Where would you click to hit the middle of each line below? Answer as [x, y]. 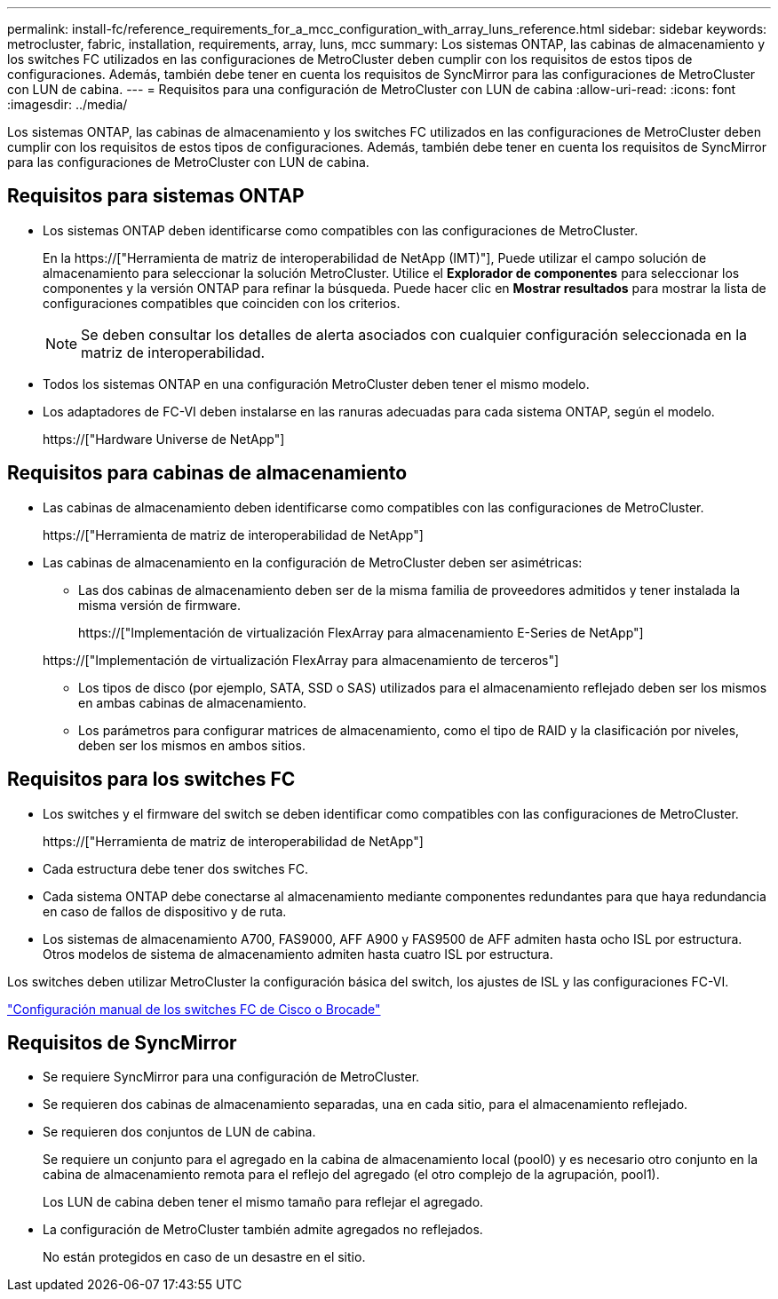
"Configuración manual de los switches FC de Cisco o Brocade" [194, 1009]
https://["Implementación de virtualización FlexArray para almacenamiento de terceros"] [301, 660]
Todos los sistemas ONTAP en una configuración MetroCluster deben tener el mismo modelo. [316, 384]
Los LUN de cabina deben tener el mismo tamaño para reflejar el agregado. [263, 1202]
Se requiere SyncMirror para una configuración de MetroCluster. [231, 1077]
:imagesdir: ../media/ [67, 104]
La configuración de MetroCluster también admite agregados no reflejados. [263, 1230]
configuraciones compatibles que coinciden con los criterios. [222, 303]
